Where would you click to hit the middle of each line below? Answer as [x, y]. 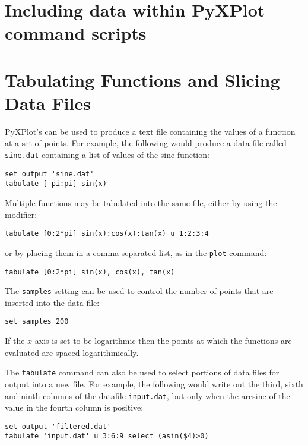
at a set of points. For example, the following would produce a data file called [146, 143]
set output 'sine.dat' [50, 174]
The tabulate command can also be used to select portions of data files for [142, 372]
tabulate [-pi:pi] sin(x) [56, 184]
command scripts [76, 33]
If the [15, 341]
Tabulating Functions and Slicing [142, 79]
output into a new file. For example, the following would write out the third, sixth [154, 384]
